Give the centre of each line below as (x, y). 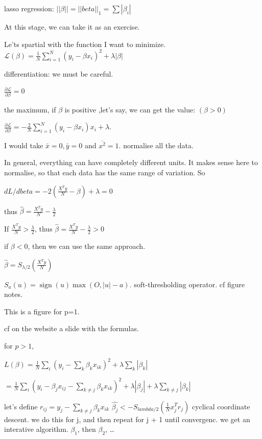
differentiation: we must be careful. (59, 73)
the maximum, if (30, 109)
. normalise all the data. (156, 145)
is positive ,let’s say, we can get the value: (130, 109)
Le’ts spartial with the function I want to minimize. (85, 44)
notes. (13, 294)
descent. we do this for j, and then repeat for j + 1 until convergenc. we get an (127, 419)
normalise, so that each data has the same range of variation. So (105, 172)
